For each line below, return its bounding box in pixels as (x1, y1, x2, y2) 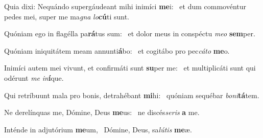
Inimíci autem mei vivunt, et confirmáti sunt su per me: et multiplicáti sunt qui (4, 62, 256, 73)
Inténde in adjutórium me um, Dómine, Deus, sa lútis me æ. (4, 124, 192, 134)
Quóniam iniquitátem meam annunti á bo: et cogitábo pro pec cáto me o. (4, 45, 230, 56)
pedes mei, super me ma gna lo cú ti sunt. (4, 11, 129, 21)
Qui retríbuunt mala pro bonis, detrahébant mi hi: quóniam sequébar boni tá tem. (4, 89, 259, 100)
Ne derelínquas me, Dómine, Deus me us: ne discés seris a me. (4, 107, 200, 118)
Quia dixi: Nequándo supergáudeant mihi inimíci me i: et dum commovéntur (4, 1, 247, 11)
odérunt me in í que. (4, 72, 64, 83)
